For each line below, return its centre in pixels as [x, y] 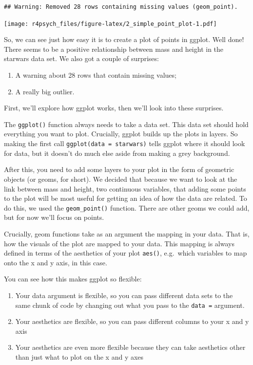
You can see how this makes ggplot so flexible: [73, 279]
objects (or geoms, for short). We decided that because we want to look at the [121, 179]
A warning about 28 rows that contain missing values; [96, 75]
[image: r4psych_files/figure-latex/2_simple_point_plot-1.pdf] [110, 24]
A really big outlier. [45, 91]
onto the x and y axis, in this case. [56, 262]
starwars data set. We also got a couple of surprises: [81, 58]
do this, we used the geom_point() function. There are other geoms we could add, [127, 207]
